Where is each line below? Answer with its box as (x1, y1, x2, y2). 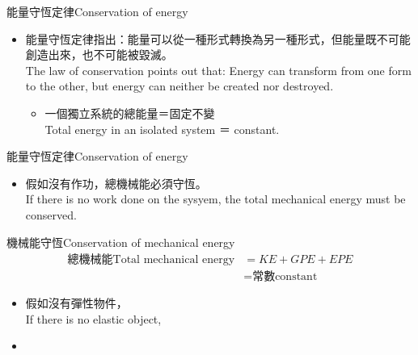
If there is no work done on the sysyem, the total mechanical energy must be (25, 190, 406, 207)
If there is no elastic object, (25, 310, 162, 327)
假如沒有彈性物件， (25, 294, 128, 311)
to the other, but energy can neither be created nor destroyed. (25, 77, 334, 94)
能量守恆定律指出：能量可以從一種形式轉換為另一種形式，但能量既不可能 (25, 30, 411, 47)
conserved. (25, 206, 77, 223)
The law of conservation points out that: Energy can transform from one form (25, 61, 412, 78)
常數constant (252, 271, 318, 283)
